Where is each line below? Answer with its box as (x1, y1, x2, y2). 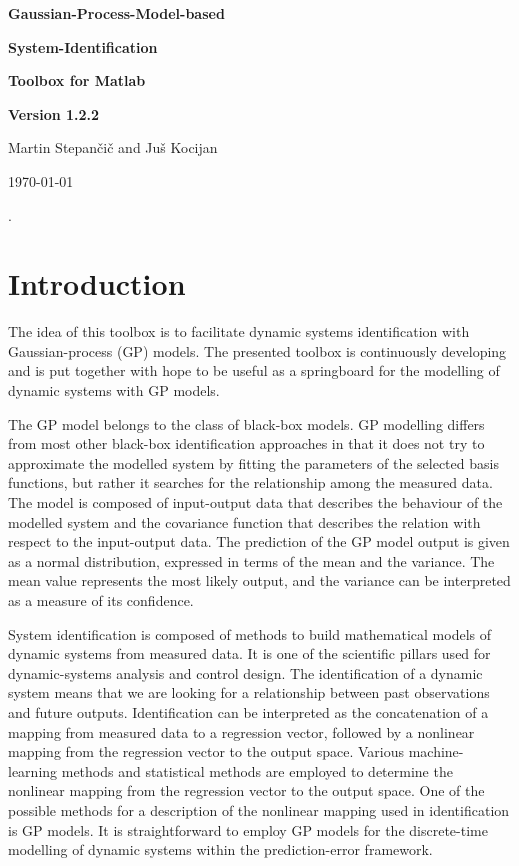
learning (8, 760, 58, 781)
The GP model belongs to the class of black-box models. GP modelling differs (8, 413, 485, 434)
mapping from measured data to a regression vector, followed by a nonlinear (8, 721, 475, 742)
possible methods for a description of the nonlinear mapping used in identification (8, 799, 510, 820)
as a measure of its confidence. (8, 590, 194, 610)
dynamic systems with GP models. (8, 380, 220, 401)
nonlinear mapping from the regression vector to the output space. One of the (8, 780, 485, 801)
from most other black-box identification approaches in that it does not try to (8, 433, 485, 454)
